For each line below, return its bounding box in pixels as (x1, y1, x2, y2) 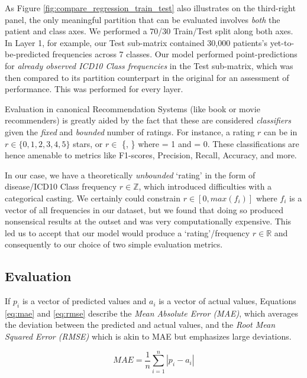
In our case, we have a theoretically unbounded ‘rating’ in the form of (5, 168, 256, 181)
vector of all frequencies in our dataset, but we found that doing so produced (5, 203, 283, 216)
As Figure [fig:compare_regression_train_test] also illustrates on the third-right (5, 2, 296, 14)
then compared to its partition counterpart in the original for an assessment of (5, 71, 289, 83)
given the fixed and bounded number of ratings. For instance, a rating (5, 125, 255, 138)
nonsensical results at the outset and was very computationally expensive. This (5, 215, 292, 227)
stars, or (73, 137, 103, 149)
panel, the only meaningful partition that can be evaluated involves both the (5, 13, 280, 25)
